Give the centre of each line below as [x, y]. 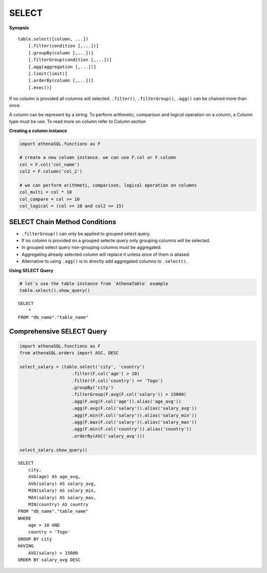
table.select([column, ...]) [53, 39]
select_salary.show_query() [53, 450]
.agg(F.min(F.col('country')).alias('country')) [132, 429]
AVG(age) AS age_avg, [54, 477]
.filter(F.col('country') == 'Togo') [117, 381]
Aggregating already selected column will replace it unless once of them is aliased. [106, 254]
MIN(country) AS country [58, 504]
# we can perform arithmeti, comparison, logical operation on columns [108, 185]
